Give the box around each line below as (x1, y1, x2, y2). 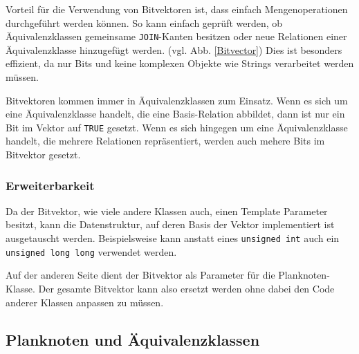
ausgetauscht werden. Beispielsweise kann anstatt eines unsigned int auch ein (6, 231, 340, 245)
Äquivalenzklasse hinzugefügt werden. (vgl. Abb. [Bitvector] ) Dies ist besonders (6, 42, 342, 57)
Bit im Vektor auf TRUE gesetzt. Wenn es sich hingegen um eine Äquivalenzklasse (6, 120, 348, 134)
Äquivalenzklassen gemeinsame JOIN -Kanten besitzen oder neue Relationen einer (6, 29, 347, 44)
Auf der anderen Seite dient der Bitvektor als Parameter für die (6, 268, 275, 282)
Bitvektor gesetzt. (6, 147, 81, 162)
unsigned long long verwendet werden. (6, 244, 177, 259)
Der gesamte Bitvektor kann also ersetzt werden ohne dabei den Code (38, 281, 335, 295)
